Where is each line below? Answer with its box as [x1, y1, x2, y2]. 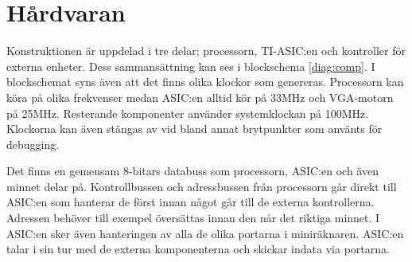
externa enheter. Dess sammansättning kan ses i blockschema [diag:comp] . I [6, 57, 375, 74]
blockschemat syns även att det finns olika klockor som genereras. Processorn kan [6, 73, 404, 90]
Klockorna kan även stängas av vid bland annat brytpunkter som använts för [6, 120, 383, 137]
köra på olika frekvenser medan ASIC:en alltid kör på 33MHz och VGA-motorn [6, 88, 394, 105]
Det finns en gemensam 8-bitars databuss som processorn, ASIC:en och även [6, 162, 379, 179]
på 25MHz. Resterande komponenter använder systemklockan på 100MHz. [6, 104, 369, 121]
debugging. [6, 135, 60, 152]
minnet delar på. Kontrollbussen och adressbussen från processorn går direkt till [6, 178, 397, 194]
